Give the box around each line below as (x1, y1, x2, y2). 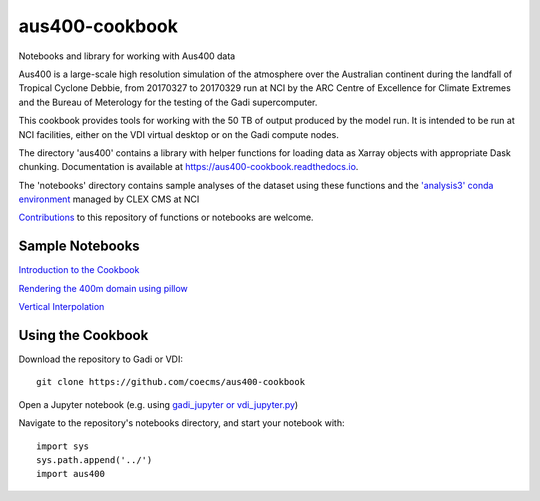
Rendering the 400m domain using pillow (18, 282, 189, 294)
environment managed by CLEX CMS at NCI (18, 193, 200, 205)
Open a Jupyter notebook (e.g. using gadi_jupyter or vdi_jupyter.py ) (18, 398, 299, 410)
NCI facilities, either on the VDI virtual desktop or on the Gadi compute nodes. (18, 128, 339, 140)
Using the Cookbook (18, 326, 149, 344)
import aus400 (36, 468, 105, 480)
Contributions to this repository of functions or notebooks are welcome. (18, 211, 314, 224)
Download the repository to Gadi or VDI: (18, 353, 184, 365)
